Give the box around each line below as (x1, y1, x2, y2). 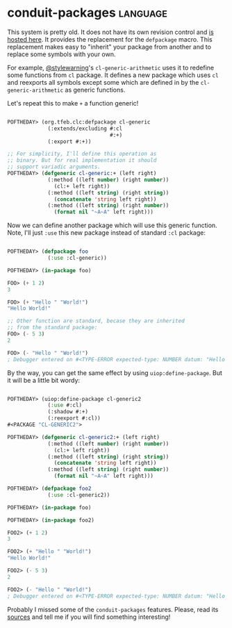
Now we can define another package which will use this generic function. (7, 221, 217, 230)
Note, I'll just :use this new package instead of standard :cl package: (7, 229, 206, 237)
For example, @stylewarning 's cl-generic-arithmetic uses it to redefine (7, 63, 214, 72)
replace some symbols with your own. (7, 50, 116, 58)
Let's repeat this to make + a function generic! (7, 99, 139, 107)
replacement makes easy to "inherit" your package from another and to (7, 42, 212, 51)
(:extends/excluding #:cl (47, 125, 123, 132)
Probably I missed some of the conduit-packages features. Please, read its (7, 605, 219, 613)
